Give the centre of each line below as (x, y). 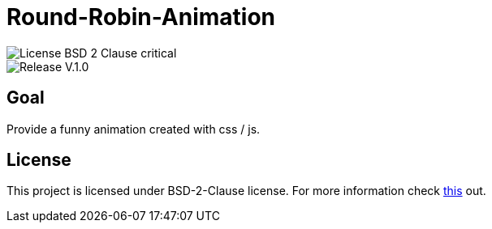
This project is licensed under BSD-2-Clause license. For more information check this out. (246, 191)
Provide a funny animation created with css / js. (134, 129)
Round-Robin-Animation (141, 17)
